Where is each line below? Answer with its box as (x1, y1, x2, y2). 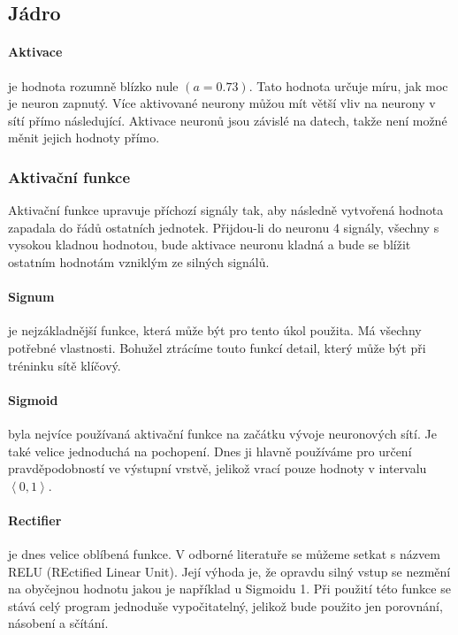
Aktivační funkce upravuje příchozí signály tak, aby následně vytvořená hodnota (8, 201, 444, 219)
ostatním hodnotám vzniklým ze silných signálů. (8, 252, 270, 271)
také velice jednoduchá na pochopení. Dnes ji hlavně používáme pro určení (8, 441, 412, 460)
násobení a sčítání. (8, 614, 109, 632)
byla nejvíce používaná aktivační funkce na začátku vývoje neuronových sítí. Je (8, 424, 437, 442)
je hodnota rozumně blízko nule (8, 76, 179, 95)
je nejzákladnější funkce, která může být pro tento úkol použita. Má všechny (8, 321, 422, 340)
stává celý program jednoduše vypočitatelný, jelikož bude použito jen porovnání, (8, 596, 443, 615)
